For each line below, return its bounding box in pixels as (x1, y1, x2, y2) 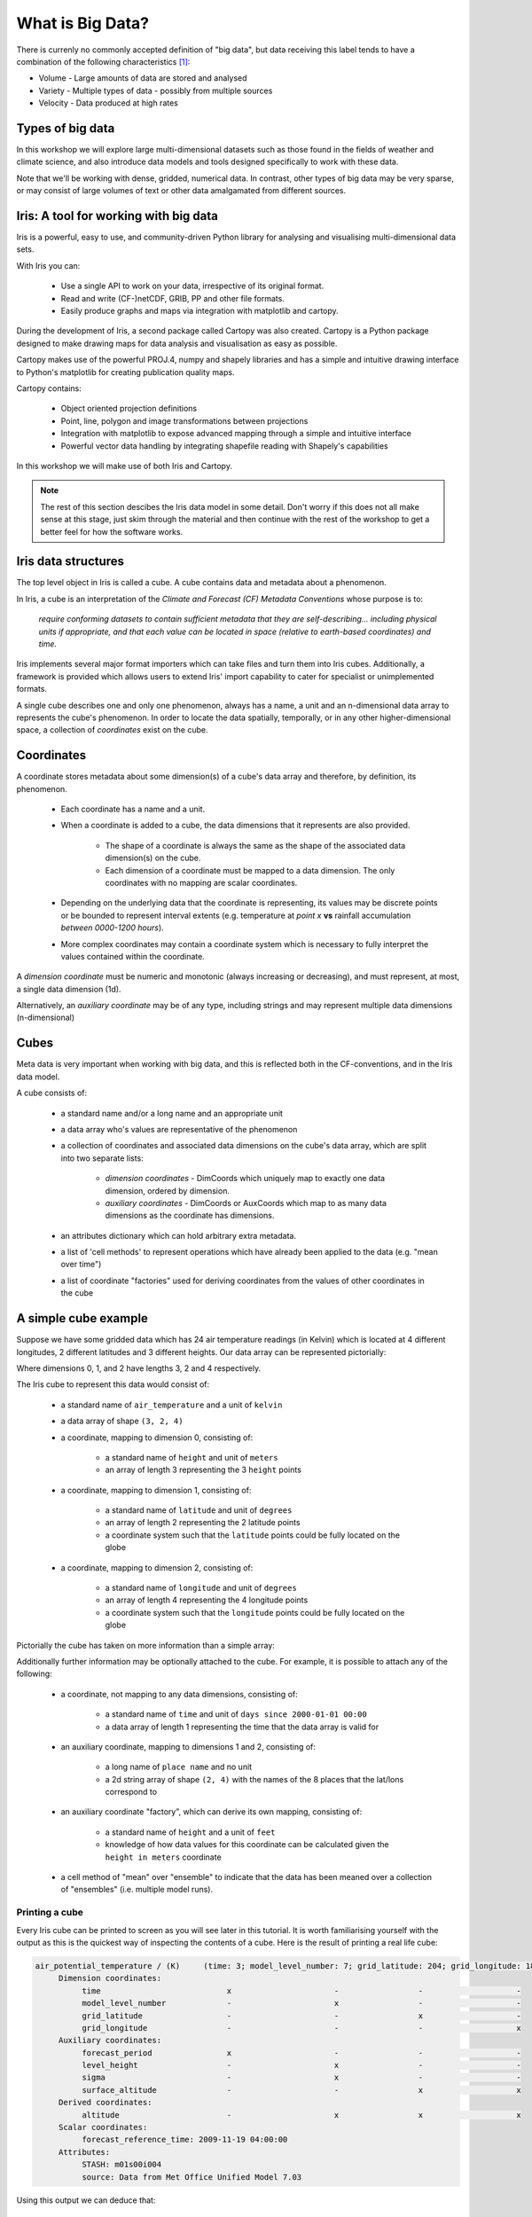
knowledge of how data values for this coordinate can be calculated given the (105, 1839, 389, 1850)
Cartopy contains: (16, 383, 82, 394)
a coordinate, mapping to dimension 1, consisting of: (60, 1485, 252, 1495)
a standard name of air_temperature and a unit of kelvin (60, 1399, 283, 1410)
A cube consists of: (16, 1087, 88, 1099)
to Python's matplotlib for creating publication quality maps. (16, 366, 235, 377)
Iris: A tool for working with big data (16, 208, 219, 223)
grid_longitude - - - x (81, 2023, 522, 2033)
